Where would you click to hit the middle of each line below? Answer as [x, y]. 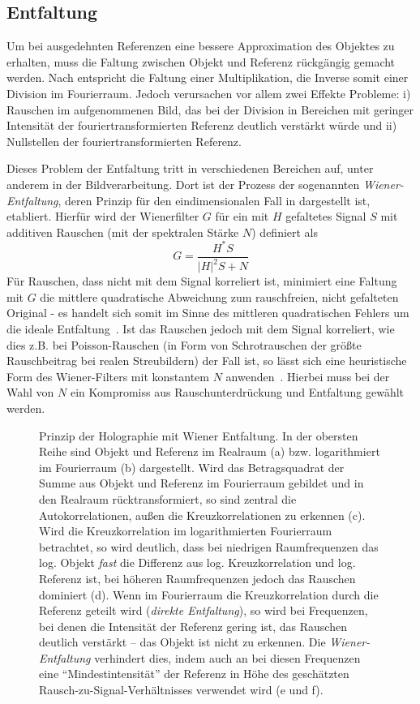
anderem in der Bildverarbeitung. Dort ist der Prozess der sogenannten [183, 184]
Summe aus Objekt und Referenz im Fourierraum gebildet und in [201, 483]
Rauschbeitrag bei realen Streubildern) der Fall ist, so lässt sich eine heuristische [207, 361]
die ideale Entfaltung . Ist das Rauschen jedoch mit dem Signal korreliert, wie [201, 329]
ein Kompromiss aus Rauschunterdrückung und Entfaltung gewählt [237, 392]
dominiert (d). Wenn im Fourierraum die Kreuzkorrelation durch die [209, 594]
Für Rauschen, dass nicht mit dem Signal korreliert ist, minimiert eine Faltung [202, 281]
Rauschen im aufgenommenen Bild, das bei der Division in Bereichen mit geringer [210, 109]
